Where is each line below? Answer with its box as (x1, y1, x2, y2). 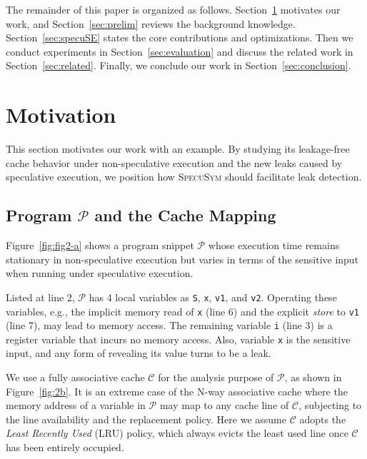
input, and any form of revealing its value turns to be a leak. (6, 345, 271, 360)
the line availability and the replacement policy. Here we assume (6, 411, 286, 426)
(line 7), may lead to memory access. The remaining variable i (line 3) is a (6, 318, 333, 333)
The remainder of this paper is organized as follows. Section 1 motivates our (6, 2, 341, 16)
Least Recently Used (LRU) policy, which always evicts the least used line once (6, 425, 348, 440)
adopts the (299, 411, 346, 426)
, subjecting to (298, 398, 362, 413)
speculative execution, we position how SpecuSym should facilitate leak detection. (6, 169, 362, 184)
